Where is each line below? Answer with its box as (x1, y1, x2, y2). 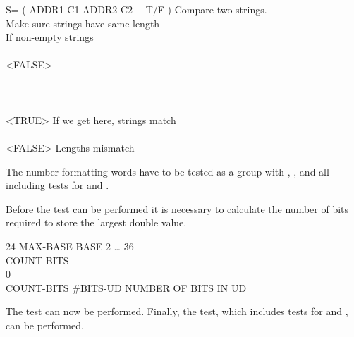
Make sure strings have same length (6, 16, 160, 30)
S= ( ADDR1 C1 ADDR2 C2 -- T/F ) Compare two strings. (6, 2, 267, 16)
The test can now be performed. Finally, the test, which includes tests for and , (6, 304, 348, 319)
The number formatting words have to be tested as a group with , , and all (6, 164, 329, 178)
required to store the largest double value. (6, 215, 187, 230)
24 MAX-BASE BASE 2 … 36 (6, 238, 134, 253)
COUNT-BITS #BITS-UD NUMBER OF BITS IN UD (6, 280, 247, 295)
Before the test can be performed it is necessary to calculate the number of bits (6, 201, 349, 216)
